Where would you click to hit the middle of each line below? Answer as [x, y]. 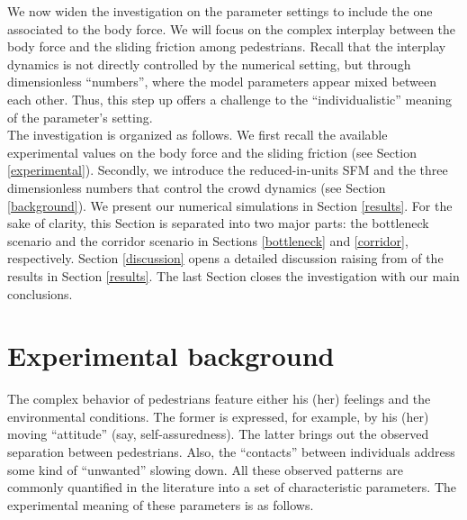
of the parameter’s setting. [80, 117]
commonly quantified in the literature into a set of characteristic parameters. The [232, 487]
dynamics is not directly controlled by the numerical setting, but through [209, 64]
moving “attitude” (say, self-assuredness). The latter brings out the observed [218, 434]
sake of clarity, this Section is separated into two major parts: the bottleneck [218, 223]
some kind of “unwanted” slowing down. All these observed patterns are [205, 469]
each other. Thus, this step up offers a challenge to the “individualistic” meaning [229, 99]
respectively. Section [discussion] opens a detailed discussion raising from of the [225, 258]
